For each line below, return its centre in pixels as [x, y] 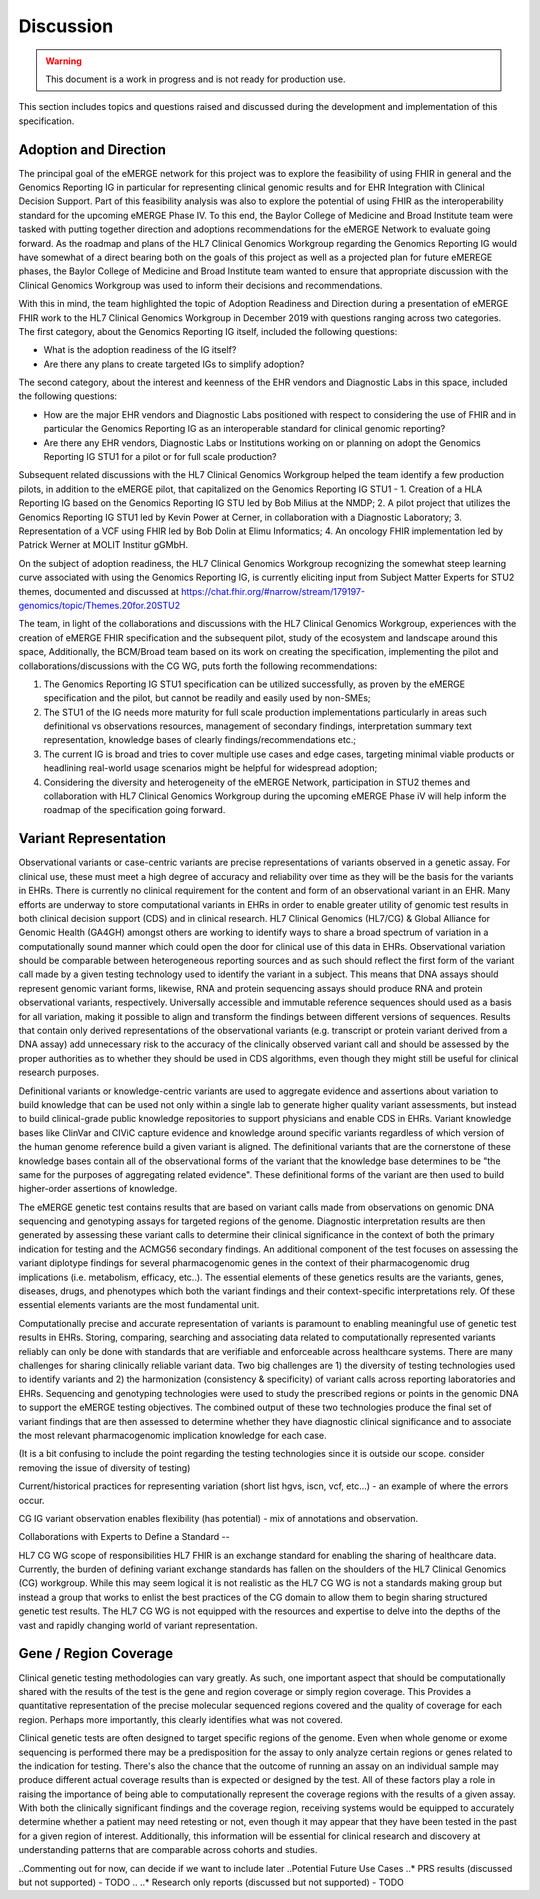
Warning [63, 61]
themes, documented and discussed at [99, 591]
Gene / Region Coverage [96, 1653]
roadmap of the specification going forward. [134, 810]
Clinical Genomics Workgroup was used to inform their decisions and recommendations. [200, 285]
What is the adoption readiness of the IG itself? [140, 350]
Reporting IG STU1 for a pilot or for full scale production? [160, 457]
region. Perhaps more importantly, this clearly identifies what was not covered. [181, 1719]
